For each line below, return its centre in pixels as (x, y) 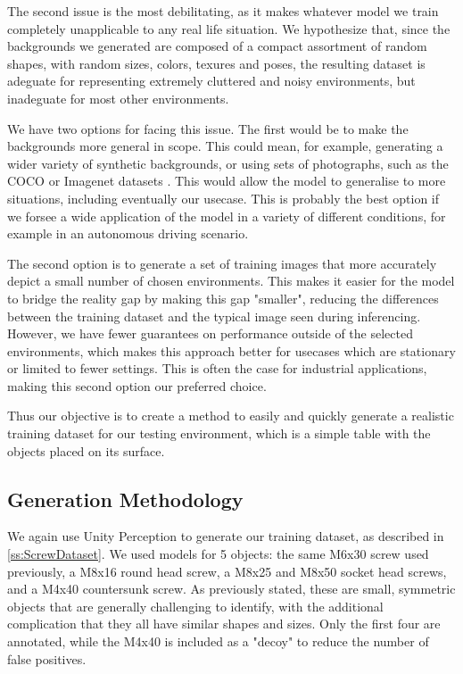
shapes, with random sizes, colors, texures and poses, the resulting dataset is (216, 63)
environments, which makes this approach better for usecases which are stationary (231, 350)
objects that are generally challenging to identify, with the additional (195, 606)
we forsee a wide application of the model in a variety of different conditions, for (227, 216)
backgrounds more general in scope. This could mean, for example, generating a (225, 146)
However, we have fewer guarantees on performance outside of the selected (210, 333)
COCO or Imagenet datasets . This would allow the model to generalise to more (227, 181)
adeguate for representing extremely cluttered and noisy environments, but (211, 81)
